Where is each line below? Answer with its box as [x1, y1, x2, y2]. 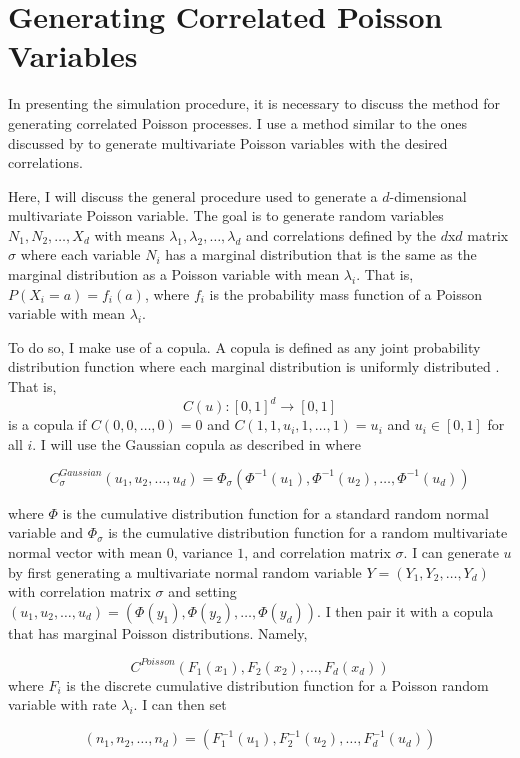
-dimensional [389, 185, 467, 206]
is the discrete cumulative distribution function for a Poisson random [66, 674, 489, 695]
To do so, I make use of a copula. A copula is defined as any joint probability [8, 336, 481, 357]
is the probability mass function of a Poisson [209, 283, 483, 304]
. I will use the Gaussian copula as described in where [32, 433, 362, 454]
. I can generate [403, 542, 499, 562]
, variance [173, 542, 233, 562]
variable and [8, 522, 84, 543]
